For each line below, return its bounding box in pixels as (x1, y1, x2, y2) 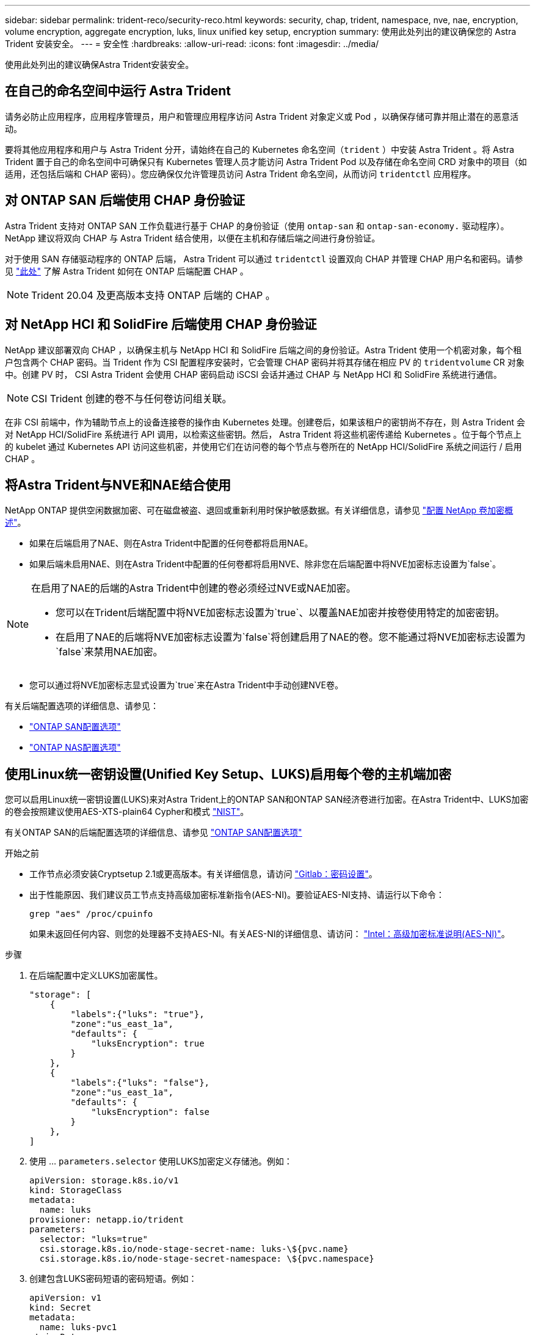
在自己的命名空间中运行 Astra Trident (5, 83, 231, 99)
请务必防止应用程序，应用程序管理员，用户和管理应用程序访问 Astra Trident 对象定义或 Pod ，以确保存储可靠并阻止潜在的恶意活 (5, 111, 519, 122)
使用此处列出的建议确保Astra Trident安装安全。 (5, 59, 194, 70)
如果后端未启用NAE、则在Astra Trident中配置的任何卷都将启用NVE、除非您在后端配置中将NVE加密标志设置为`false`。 (29, 559, 501, 570)
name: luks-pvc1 (39, 1322, 117, 1333)
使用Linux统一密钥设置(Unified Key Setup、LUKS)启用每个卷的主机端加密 (5, 766, 451, 782)
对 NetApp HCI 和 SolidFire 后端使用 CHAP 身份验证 (5, 317, 317, 333)
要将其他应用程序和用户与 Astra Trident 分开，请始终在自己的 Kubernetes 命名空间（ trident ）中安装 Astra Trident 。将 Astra (5, 144, 514, 155)
